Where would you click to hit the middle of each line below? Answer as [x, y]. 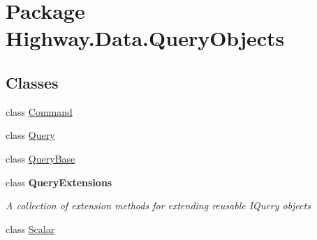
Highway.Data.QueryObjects [145, 38]
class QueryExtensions [59, 182]
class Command [39, 111]
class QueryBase [40, 158]
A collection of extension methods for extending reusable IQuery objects [158, 205]
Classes [32, 82]
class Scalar [30, 228]
